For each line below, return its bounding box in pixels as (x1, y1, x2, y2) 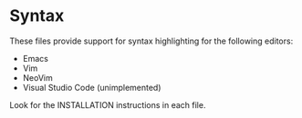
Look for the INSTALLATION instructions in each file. (9, 99, 206, 110)
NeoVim (22, 72, 53, 83)
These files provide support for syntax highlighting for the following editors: (9, 35, 294, 46)
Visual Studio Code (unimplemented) (22, 82, 161, 93)
